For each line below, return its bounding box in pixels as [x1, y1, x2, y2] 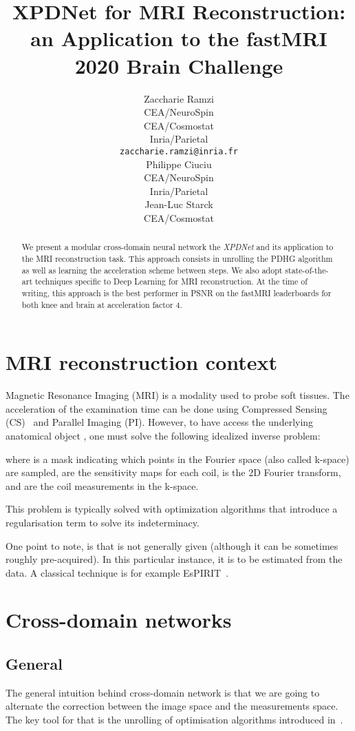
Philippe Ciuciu [146, 156, 212, 171]
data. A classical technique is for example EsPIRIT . [6, 565, 229, 579]
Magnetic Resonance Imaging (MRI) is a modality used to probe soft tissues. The [6, 388, 349, 402]
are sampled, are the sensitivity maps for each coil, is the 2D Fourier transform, [6, 465, 341, 480]
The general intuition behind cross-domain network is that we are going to [6, 685, 320, 699]
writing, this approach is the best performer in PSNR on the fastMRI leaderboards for [21, 287, 332, 298]
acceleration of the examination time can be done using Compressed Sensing [6, 401, 327, 415]
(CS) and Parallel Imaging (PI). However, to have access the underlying [6, 415, 314, 429]
